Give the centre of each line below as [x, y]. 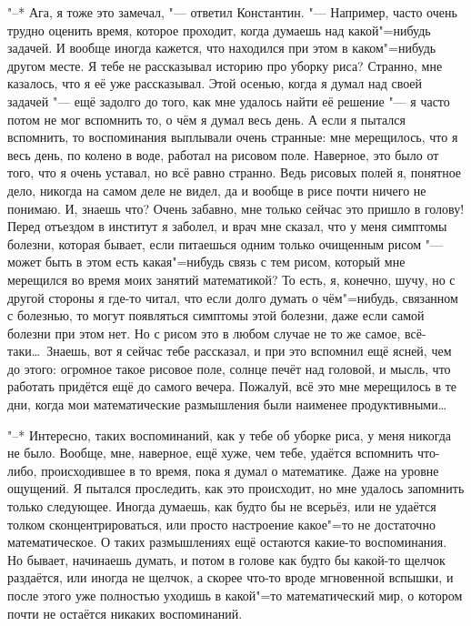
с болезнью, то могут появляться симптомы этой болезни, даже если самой [216, 315]
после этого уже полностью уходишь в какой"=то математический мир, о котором [235, 595]
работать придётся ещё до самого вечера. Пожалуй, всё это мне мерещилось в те [232, 386]
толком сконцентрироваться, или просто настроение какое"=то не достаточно [221, 524]
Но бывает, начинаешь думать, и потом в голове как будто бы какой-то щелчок [226, 559]
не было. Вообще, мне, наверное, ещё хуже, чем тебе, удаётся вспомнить [210, 453]
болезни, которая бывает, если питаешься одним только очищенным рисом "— [225, 243]
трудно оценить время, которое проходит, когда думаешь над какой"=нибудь [219, 30]
